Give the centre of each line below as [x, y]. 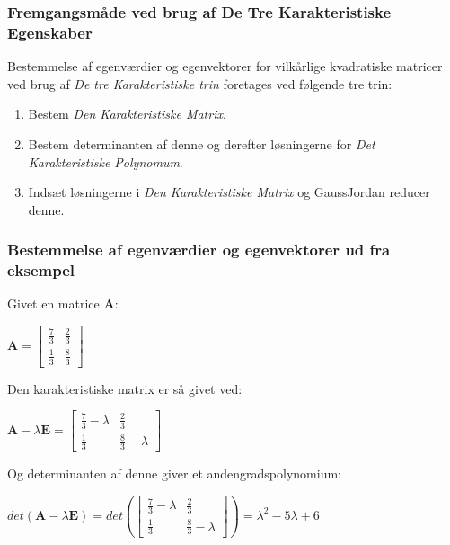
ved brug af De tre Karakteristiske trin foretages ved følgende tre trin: [200, 83]
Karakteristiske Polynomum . [106, 161]
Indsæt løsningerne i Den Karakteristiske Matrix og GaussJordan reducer [229, 192]
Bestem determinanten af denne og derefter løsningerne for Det [202, 143]
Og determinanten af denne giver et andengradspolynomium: [175, 474]
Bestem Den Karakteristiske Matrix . [127, 114]
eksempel [41, 270]
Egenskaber [50, 32]
